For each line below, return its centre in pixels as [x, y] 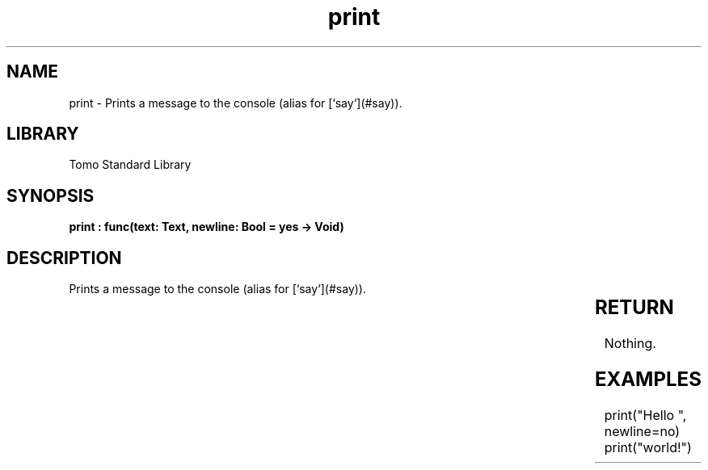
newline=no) [642, 431]
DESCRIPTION [64, 258]
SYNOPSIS [51, 195]
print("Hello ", [645, 415]
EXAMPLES [648, 379]
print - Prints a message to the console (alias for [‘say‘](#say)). [236, 103]
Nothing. [630, 344]
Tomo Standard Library [130, 165]
